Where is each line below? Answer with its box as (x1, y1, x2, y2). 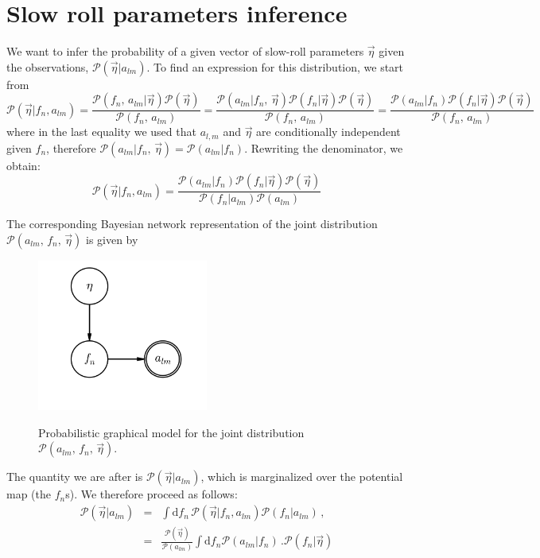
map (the (6, 486, 51, 502)
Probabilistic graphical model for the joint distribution (38, 424, 305, 440)
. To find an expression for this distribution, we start (146, 58, 404, 75)
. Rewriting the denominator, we (244, 139, 403, 156)
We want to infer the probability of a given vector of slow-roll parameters (6, 43, 364, 60)
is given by (85, 231, 138, 248)
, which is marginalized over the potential (200, 468, 403, 485)
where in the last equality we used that (6, 123, 196, 140)
